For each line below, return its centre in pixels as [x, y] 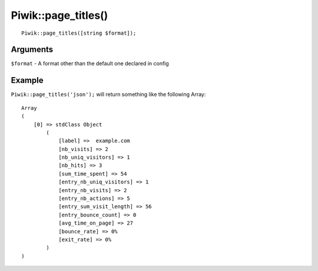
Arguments [32, 50]
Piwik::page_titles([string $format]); [79, 33]
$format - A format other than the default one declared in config [90, 63]
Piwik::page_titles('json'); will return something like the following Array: [108, 95]
